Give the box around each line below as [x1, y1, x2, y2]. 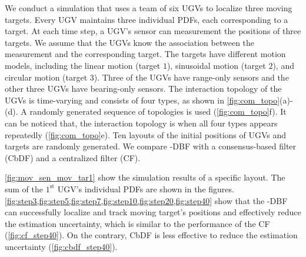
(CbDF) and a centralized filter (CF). [5, 151, 141, 163]
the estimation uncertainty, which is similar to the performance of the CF [5, 217, 270, 229]
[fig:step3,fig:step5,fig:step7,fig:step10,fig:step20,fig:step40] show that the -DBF [5, 194, 288, 206]
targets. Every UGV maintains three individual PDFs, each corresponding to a [5, 13, 288, 25]
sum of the [5, 182, 44, 195]
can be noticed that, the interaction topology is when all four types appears [5, 116, 278, 129]
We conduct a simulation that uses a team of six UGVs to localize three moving [5, 2, 292, 14]
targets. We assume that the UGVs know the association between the [5, 36, 255, 48]
